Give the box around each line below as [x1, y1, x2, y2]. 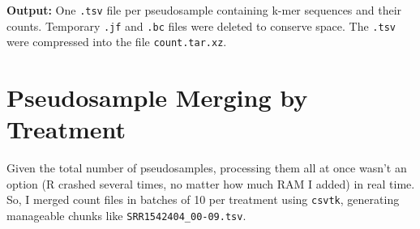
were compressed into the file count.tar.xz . [6, 33, 227, 50]
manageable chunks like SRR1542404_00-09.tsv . [6, 207, 246, 224]
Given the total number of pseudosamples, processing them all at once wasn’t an [6, 159, 407, 176]
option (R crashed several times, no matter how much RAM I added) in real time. [6, 175, 415, 192]
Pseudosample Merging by [6, 81, 308, 114]
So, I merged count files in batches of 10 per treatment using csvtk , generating [6, 191, 400, 208]
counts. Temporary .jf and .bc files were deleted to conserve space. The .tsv [6, 17, 396, 34]
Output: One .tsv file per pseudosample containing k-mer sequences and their [6, 2, 402, 18]
